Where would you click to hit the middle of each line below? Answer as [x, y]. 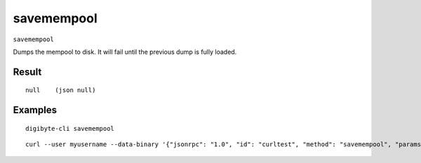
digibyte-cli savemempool [70, 128]
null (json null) [61, 90]
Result [27, 72]
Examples [35, 110]
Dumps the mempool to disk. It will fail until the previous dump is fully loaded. [125, 52]
